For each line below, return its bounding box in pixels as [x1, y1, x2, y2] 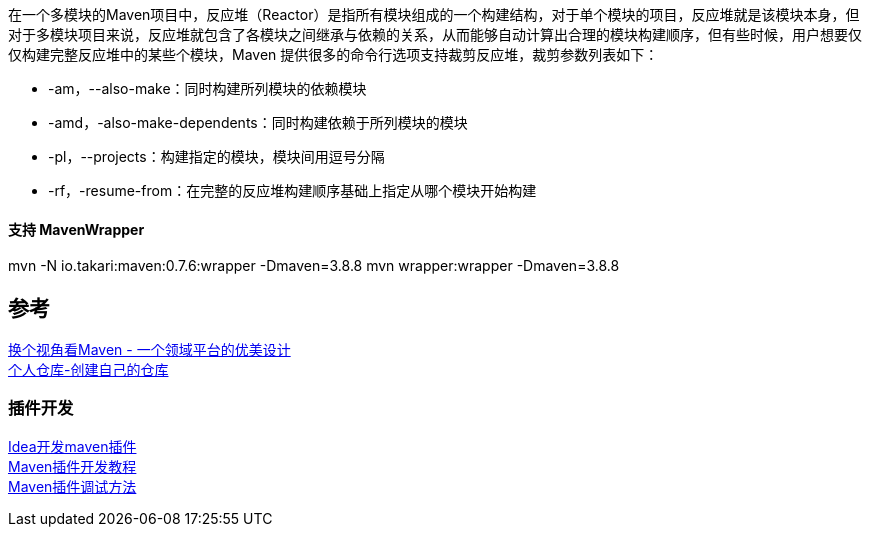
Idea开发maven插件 [8, 437, 137, 455]
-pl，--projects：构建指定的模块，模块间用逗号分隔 [48, 148, 385, 165]
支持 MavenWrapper [8, 220, 145, 238]
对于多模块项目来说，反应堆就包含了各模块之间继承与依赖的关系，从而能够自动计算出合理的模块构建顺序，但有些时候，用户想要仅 [8, 26, 862, 43]
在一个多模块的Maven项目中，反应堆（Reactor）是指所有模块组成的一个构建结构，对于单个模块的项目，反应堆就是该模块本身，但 [8, 6, 860, 23]
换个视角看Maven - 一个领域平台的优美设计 [8, 341, 291, 359]
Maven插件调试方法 [8, 477, 137, 495]
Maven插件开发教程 [8, 457, 137, 475]
